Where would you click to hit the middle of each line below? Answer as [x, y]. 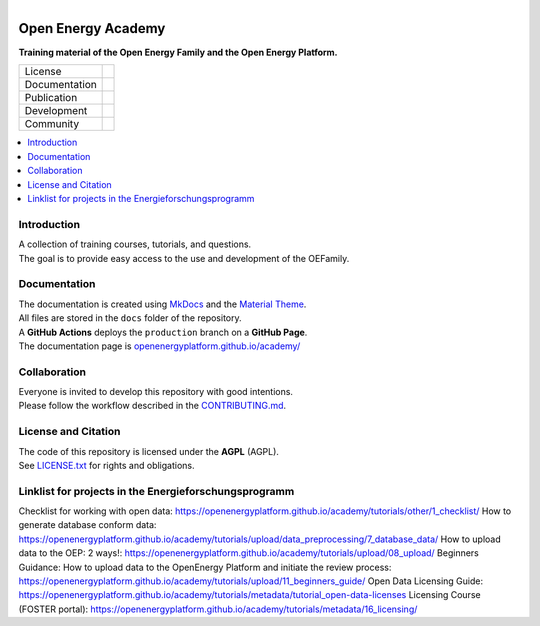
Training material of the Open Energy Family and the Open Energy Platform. [178, 52]
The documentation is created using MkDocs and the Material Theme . [162, 304]
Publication [51, 98]
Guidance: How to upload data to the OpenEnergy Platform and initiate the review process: [205, 567]
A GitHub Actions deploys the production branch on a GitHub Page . [163, 332]
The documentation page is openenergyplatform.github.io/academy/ [159, 346]
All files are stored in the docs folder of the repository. [130, 318]
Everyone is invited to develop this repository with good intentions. [156, 392]
